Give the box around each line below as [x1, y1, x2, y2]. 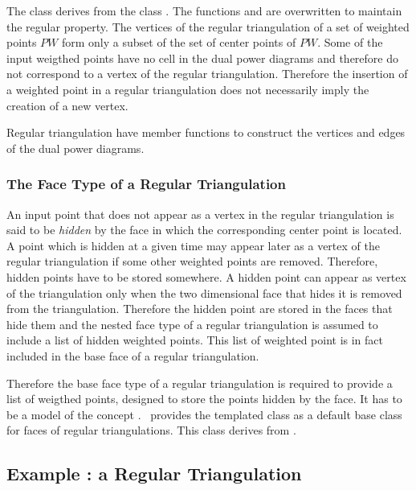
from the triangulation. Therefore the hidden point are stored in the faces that [6, 300, 393, 317]
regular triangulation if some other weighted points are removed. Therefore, [6, 253, 378, 270]
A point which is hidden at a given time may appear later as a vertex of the [6, 237, 380, 253]
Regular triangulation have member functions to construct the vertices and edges [6, 124, 406, 141]
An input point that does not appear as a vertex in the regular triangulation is [6, 205, 394, 222]
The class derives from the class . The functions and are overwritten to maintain [6, 2, 402, 19]
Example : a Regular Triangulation [6, 461, 302, 486]
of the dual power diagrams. [6, 139, 145, 156]
